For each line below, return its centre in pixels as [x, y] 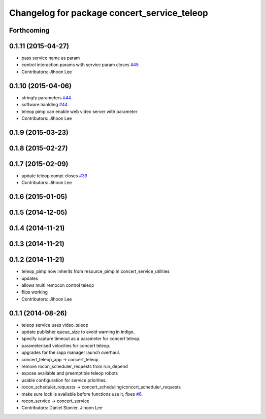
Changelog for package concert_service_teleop [109, 13]
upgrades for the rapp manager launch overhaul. [71, 352]
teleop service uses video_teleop [55, 325]
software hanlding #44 [45, 105]
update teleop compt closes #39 [54, 176]
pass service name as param [51, 58]
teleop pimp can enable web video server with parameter [80, 112]
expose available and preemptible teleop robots [70, 373]
